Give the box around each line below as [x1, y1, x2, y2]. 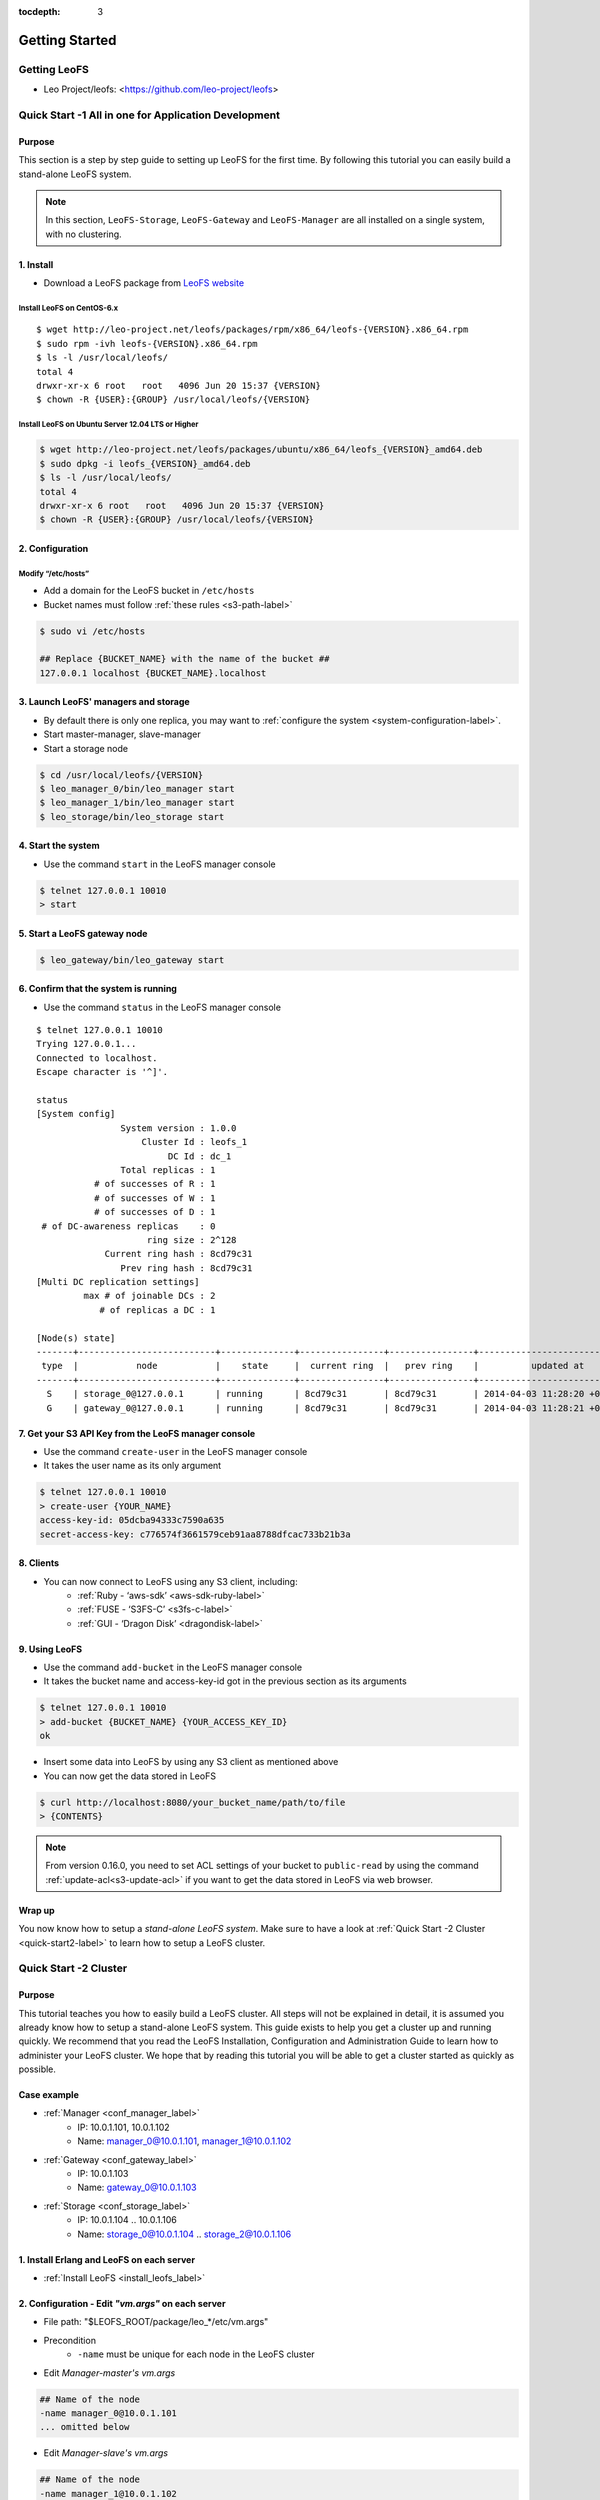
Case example [18, 2089, 79, 2101]
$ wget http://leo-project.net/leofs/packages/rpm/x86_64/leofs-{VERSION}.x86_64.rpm [36, 324, 469, 335]
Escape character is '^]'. [36, 1066, 169, 1078]
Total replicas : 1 [120, 1164, 216, 1175]
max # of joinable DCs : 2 [83, 1290, 216, 1302]
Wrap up [18, 1904, 55, 1916]
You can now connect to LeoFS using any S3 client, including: [43, 1575, 299, 1587]
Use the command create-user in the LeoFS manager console [43, 1446, 308, 1457]
